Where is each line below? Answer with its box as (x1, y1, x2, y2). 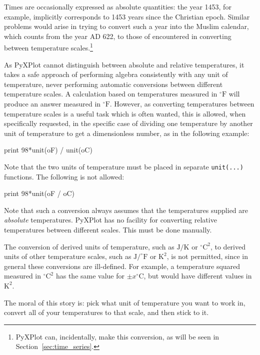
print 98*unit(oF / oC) (4, 188, 75, 198)
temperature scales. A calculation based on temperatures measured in (4, 88, 217, 99)
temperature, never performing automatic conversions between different (4, 78, 223, 89)
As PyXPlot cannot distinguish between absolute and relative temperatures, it (4, 59, 244, 69)
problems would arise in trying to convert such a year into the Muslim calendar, (4, 21, 249, 31)
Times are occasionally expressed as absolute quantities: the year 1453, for (4, 1, 231, 11)
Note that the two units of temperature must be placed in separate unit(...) (4, 161, 243, 171)
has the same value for (55, 270, 125, 281)
